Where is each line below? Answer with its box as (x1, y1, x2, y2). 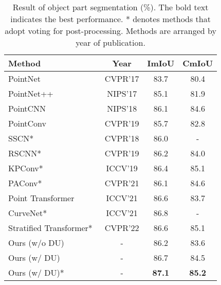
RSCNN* (8, 147, 42, 159)
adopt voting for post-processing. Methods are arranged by (5, 25, 216, 37)
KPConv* (8, 162, 43, 174)
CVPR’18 (104, 132, 139, 144)
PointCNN (8, 102, 46, 114)
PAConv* (8, 177, 42, 189)
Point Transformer (8, 192, 75, 204)
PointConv (8, 117, 47, 129)
